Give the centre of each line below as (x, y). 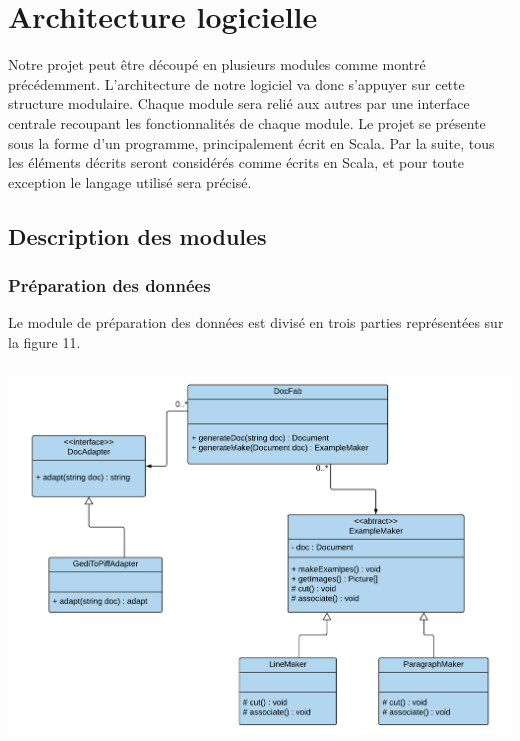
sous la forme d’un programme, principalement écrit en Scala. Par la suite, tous (251, 142)
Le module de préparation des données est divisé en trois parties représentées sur (256, 322)
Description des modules (137, 235)
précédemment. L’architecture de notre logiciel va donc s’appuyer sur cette (236, 83)
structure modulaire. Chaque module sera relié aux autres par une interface (239, 103)
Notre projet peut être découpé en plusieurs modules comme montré (217, 64)
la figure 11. (44, 341)
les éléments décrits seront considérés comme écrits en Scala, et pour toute (236, 162)
